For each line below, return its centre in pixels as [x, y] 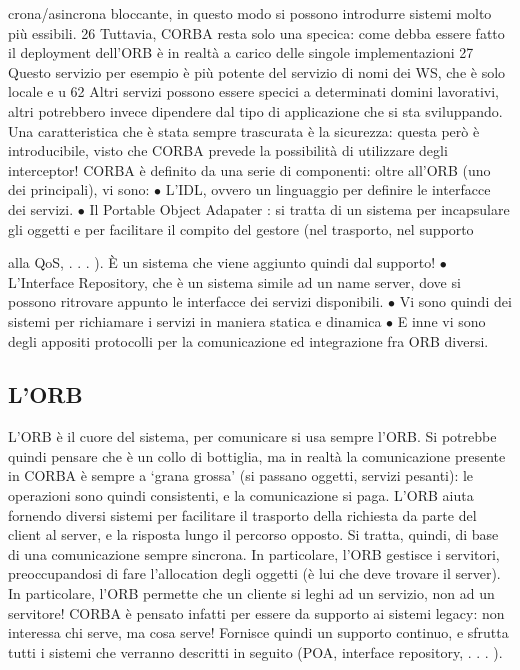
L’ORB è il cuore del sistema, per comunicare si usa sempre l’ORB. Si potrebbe [252, 436]
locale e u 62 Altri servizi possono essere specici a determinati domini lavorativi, [254, 91]
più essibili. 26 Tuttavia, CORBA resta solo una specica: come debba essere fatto [256, 32]
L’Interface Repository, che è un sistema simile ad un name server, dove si [234, 281]
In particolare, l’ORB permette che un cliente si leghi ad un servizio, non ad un [251, 593]
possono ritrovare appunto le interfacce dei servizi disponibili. [196, 301]
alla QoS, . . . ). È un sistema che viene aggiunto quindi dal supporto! [222, 262]
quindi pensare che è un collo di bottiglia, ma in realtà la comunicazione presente [257, 455]
